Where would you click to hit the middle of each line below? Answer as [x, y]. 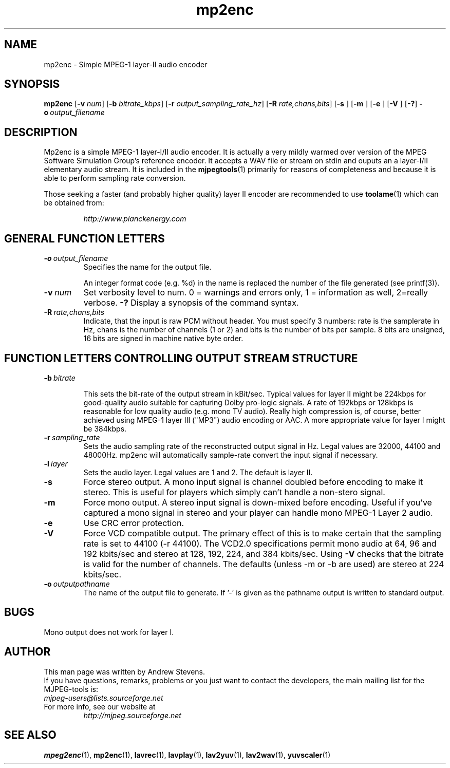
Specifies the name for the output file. [147, 267]
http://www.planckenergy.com [135, 219]
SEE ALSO [30, 735]
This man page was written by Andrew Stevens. [125, 671]
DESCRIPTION [41, 132]
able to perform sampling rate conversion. [115, 178]
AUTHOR [27, 652]
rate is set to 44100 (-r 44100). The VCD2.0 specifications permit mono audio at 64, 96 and [260, 543]
